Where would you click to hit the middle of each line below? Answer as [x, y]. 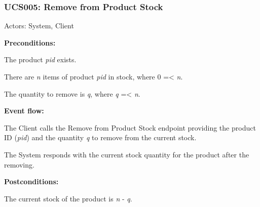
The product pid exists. [40, 59]
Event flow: [24, 111]
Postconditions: [31, 181]
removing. [19, 164]
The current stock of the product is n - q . [68, 198]
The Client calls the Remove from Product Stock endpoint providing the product [130, 127]
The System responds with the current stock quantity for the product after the [127, 154]
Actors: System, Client [39, 26]
